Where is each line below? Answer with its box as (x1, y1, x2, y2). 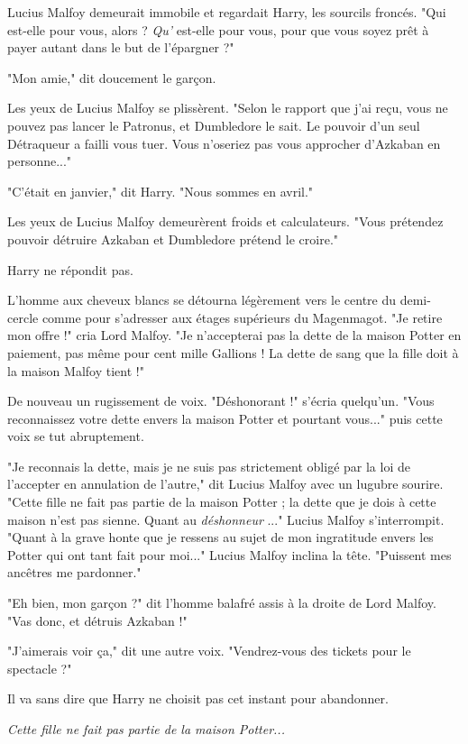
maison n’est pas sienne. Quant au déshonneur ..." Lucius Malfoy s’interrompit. (7, 510, 445, 528)
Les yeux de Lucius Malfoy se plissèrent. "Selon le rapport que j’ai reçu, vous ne (7, 98, 448, 117)
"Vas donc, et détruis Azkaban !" (7, 611, 188, 629)
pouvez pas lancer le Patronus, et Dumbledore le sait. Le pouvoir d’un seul (7, 115, 420, 134)
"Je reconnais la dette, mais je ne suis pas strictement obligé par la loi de (7, 456, 410, 475)
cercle (7, 308, 39, 326)
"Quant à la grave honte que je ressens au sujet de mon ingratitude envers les (7, 528, 434, 547)
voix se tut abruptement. (7, 427, 144, 445)
